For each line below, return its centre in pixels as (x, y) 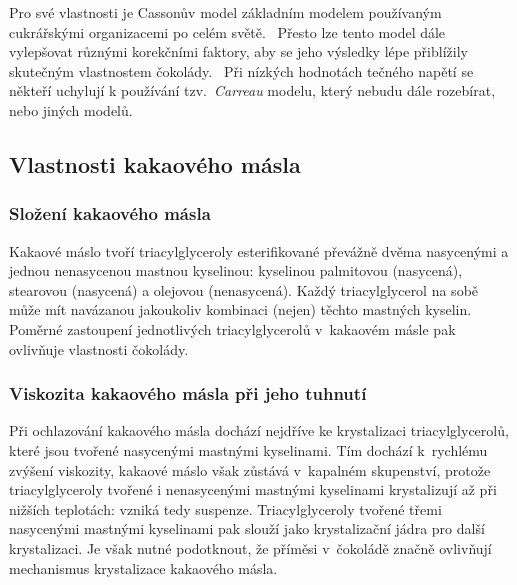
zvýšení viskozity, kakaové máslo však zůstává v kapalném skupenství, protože (250, 469)
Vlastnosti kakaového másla (155, 163)
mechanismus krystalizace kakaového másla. (143, 567)
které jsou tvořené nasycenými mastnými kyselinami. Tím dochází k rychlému (248, 449)
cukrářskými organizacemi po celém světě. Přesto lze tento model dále (227, 31)
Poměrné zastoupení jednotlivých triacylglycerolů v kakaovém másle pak (232, 328)
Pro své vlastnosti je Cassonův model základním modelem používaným (225, 12)
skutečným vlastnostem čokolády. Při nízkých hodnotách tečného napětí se (241, 70)
